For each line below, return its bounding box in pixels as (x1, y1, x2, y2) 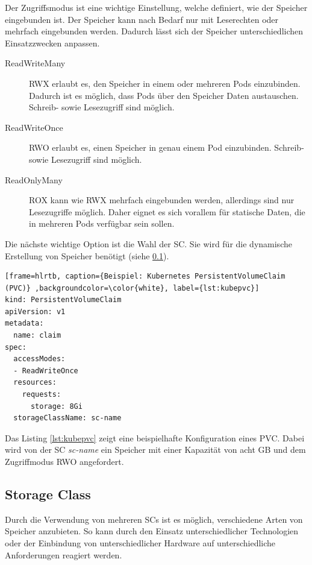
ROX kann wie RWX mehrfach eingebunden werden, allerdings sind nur (29, 194, 295, 206)
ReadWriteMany (5, 57, 66, 69)
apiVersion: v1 (5, 307, 66, 316)
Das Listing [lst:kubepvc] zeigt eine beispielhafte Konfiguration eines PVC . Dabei (5, 431, 305, 444)
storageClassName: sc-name (13, 414, 122, 423)
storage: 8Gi (30, 402, 83, 411)
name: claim (13, 331, 61, 340)
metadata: (5, 319, 44, 328)
